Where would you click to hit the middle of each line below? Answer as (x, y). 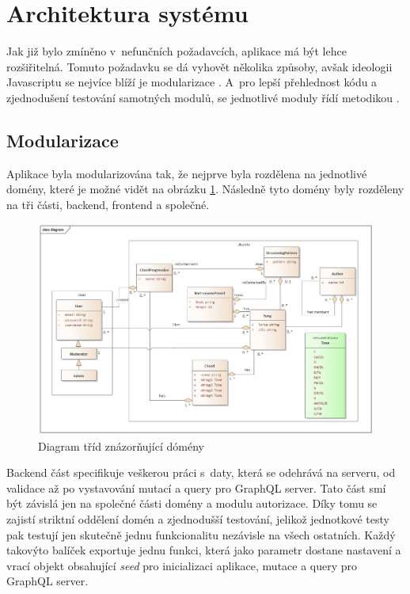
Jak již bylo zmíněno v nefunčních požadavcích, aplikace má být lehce (177, 51)
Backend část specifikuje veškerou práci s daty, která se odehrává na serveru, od (201, 472)
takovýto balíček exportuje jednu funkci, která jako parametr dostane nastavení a (204, 550)
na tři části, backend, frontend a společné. (108, 204)
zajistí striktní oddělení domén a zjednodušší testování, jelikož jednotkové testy (198, 518)
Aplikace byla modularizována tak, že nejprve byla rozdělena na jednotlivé (187, 173)
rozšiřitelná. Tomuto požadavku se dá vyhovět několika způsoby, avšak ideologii (199, 66)
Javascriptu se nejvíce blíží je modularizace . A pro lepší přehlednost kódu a (192, 82)
